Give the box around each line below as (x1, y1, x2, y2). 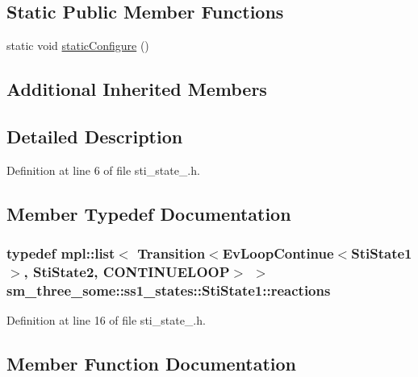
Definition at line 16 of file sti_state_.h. (6, 312, 206, 329)
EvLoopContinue (222, 243, 334, 263)
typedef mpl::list (6, 243, 115, 263)
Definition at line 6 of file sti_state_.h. (6, 161, 200, 178)
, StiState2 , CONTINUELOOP (23, 262, 230, 281)
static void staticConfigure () (6, 37, 149, 54)
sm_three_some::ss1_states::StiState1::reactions (6, 280, 331, 300)
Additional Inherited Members (6, 77, 267, 101)
